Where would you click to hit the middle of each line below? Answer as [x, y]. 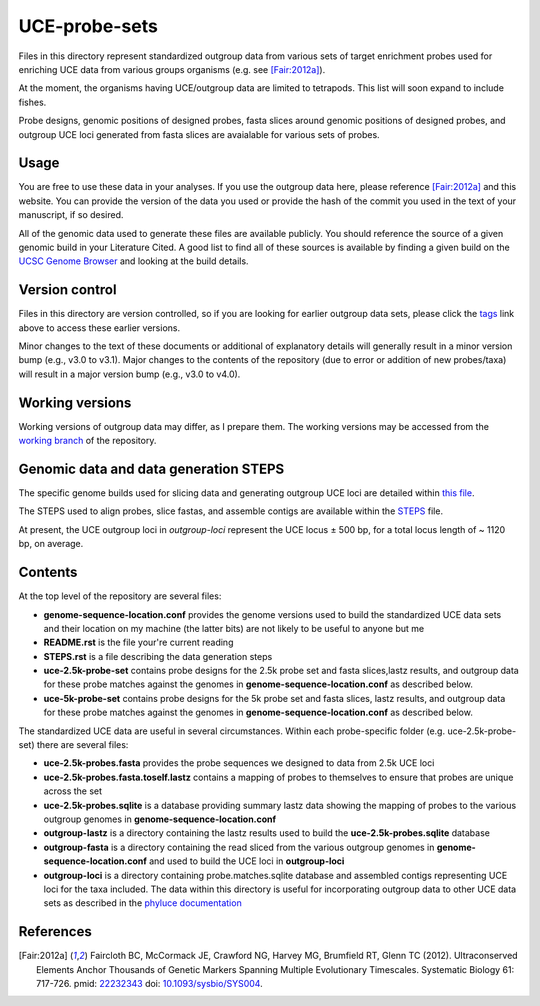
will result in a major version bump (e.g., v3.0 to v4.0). [129, 374]
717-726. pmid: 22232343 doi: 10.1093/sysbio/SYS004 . [150, 983]
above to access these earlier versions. [99, 327]
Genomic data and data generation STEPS [151, 468]
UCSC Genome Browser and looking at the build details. [133, 261]
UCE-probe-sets [88, 26]
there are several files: [82, 745]
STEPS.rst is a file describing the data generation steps [158, 656]
